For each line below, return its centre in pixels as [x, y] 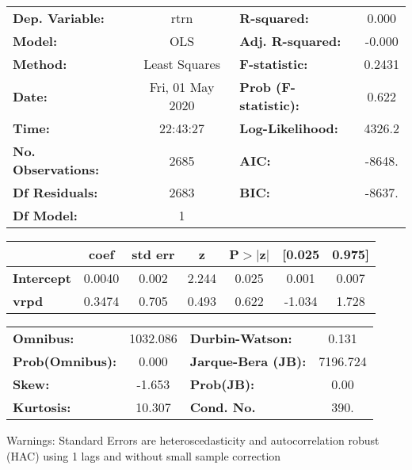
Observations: [56, 169]
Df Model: [45, 215]
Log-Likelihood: [289, 128]
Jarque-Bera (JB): [248, 361]
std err [153, 254]
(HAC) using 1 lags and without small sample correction [144, 455]
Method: [40, 64]
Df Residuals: [55, 192]
